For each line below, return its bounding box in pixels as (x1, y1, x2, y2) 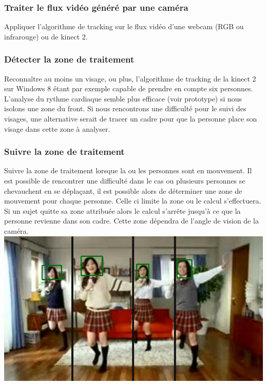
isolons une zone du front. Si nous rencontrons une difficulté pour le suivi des (4, 103, 246, 114)
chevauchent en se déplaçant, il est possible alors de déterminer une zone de (4, 185, 242, 196)
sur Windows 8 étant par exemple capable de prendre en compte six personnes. (4, 83, 253, 94)
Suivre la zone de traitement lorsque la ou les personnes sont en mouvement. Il (4, 165, 252, 176)
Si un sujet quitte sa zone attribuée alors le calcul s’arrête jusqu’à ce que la (4, 205, 241, 216)
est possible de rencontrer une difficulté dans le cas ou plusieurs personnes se (4, 175, 245, 186)
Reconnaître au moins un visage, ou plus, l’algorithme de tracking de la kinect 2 (4, 73, 256, 84)
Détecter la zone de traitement (4, 53, 135, 66)
